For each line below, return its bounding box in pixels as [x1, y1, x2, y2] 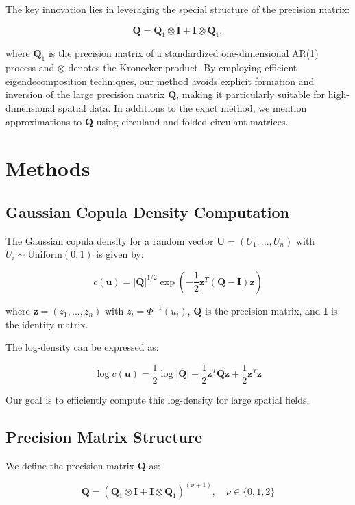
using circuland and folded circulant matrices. [96, 114, 289, 128]
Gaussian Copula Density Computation [5, 201, 289, 222]
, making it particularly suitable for [176, 87, 326, 101]
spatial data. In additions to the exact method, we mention [58, 100, 307, 114]
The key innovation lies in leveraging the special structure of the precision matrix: [5, 2, 350, 16]
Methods [5, 154, 90, 182]
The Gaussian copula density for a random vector [5, 233, 214, 247]
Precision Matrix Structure [5, 426, 202, 447]
